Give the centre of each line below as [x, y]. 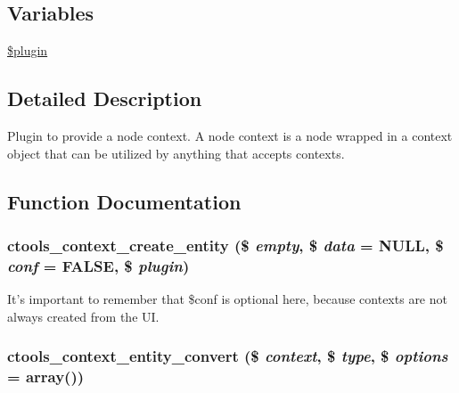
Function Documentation [124, 201]
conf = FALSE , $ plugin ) [98, 265]
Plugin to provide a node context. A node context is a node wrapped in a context [230, 135]
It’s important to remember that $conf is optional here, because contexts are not [227, 299]
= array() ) [46, 377]
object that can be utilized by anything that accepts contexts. [176, 153]
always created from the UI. [83, 316]
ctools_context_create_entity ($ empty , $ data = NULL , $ [225, 245]
